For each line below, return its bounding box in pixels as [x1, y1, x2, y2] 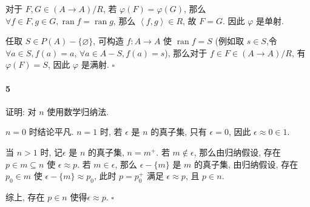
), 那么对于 [164, 46, 207, 59]
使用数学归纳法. [47, 105, 109, 117]
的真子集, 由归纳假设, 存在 [194, 157, 298, 170]
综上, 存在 [5, 190, 45, 203]
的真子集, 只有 [150, 125, 207, 138]
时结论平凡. [29, 125, 74, 138]
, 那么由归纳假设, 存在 [194, 145, 281, 158]
